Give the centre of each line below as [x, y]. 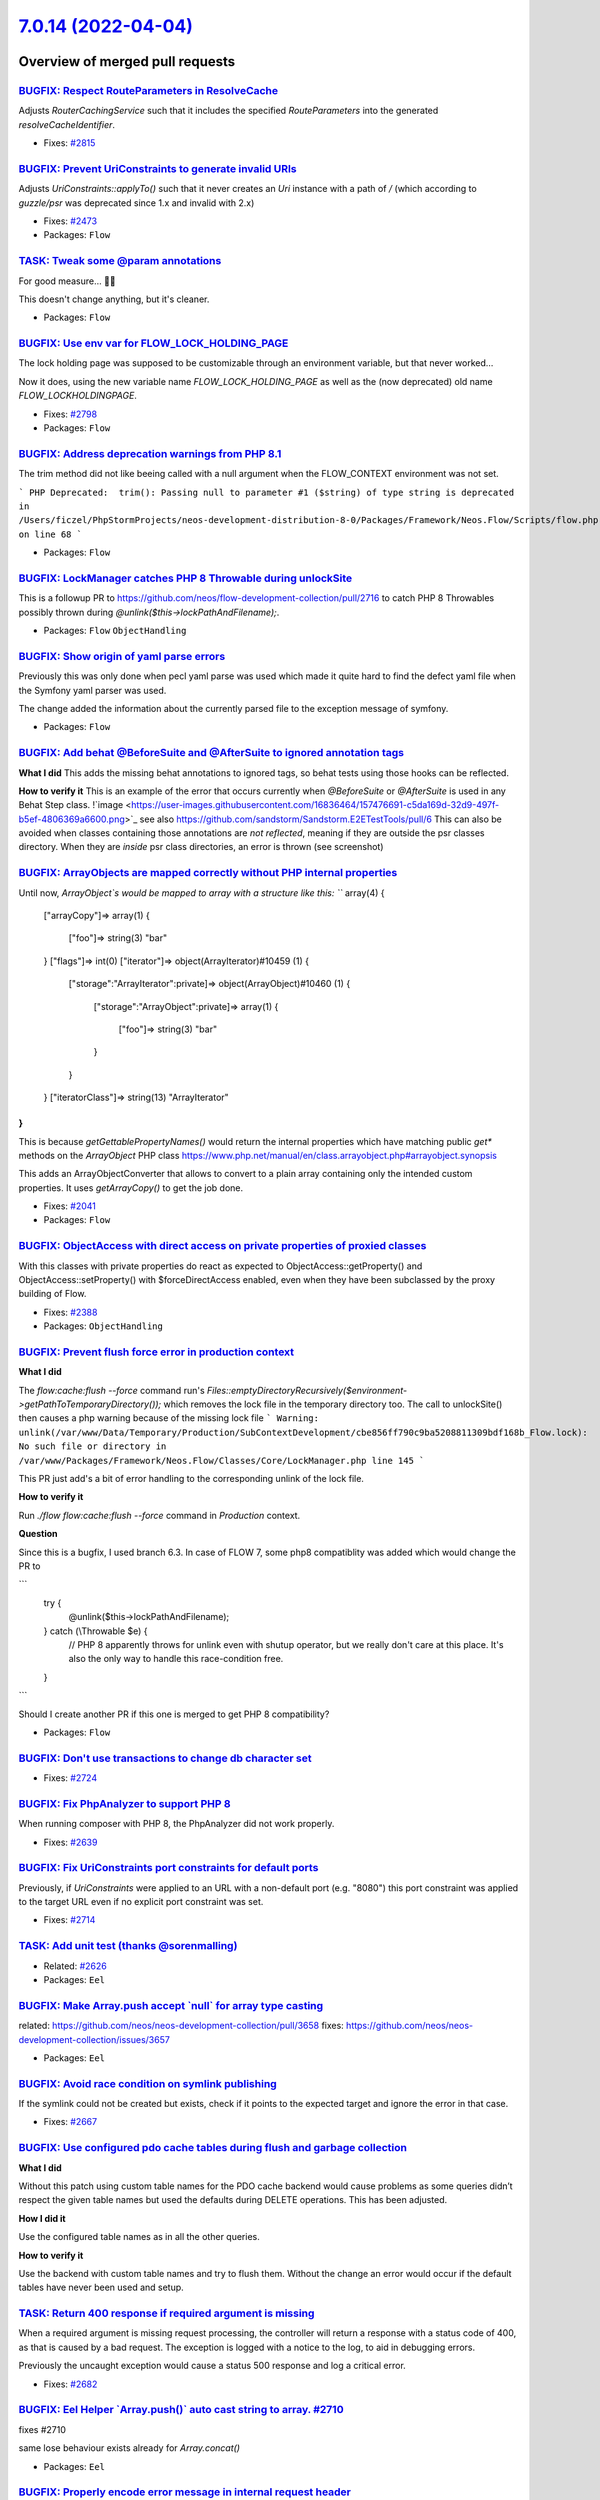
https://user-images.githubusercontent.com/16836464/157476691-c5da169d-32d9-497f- [315, 805]
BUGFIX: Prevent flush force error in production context [156, 1352]
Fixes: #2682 [70, 2384]
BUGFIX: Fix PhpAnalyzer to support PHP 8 [124, 1803]
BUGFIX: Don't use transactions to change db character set [165, 1758]
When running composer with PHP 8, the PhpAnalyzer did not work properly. [176, 1824]
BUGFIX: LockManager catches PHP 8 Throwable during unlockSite [185, 578]
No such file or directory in [92, 1446]
